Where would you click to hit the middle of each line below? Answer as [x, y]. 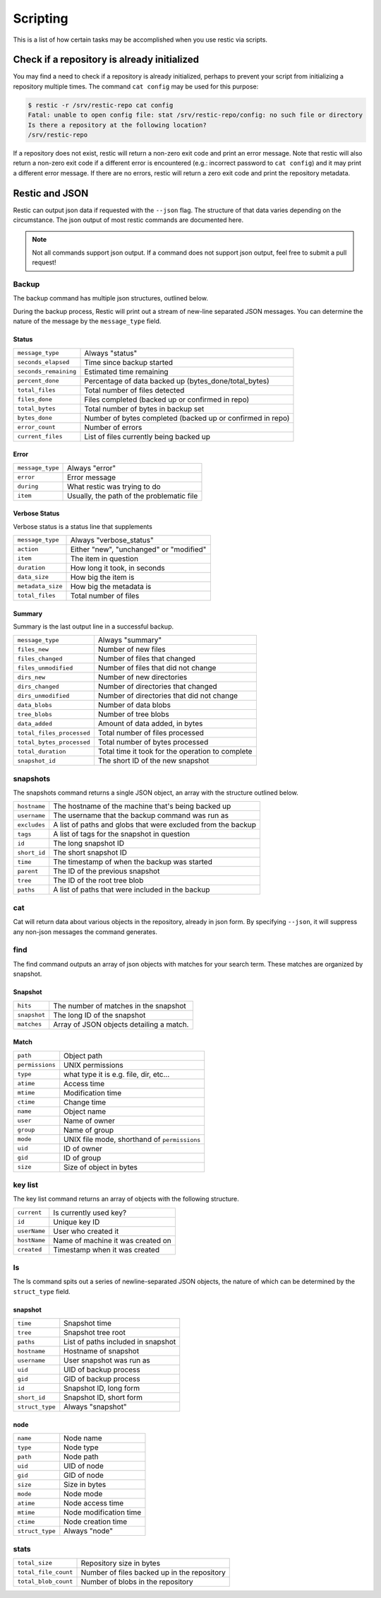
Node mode [83, 1494]
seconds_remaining [47, 372]
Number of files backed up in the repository [153, 1572]
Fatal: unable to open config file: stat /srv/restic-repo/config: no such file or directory [195, 115]
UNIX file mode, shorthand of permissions [132, 1139]
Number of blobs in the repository [137, 1582]
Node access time [94, 1503]
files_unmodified [45, 668]
